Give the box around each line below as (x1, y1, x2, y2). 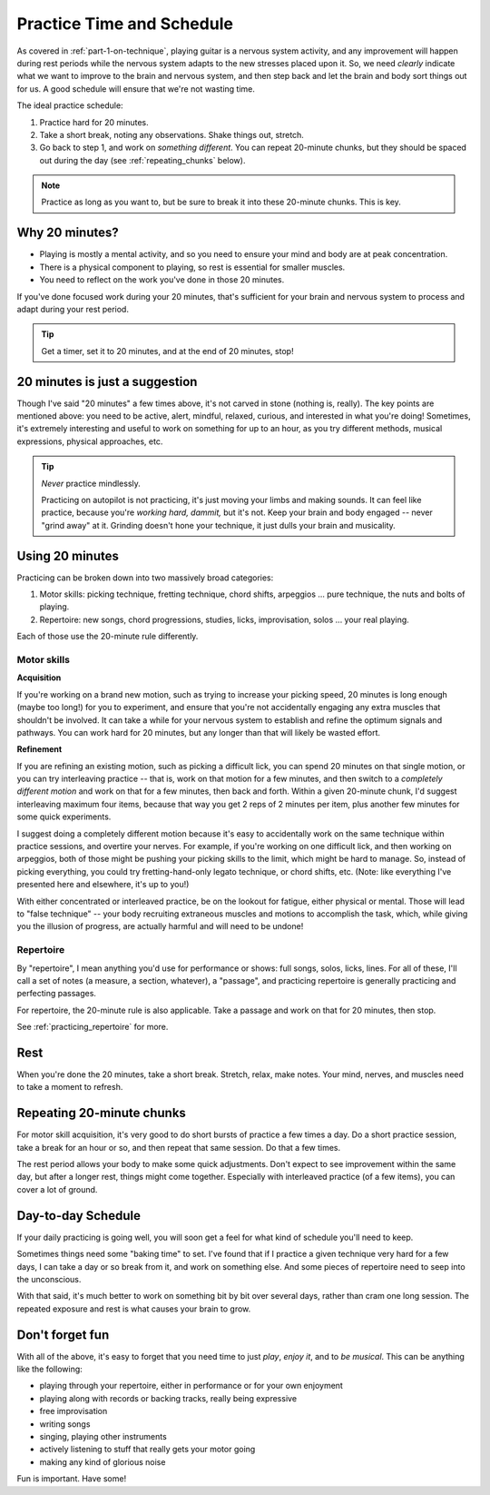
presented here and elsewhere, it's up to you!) (16, 879, 190, 890)
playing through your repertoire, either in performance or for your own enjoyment (39, 1381, 344, 1391)
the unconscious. (16, 1273, 82, 1284)
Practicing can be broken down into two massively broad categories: (16, 572, 274, 583)
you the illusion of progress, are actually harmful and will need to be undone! (16, 921, 304, 932)
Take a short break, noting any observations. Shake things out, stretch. (39, 129, 304, 140)
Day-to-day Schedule (16, 1208, 141, 1223)
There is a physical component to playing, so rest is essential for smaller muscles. (39, 262, 346, 272)
